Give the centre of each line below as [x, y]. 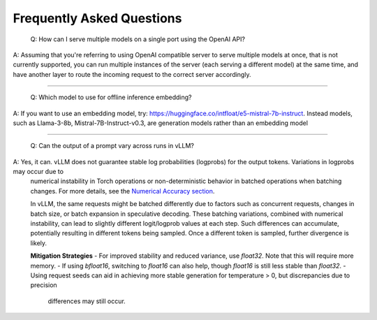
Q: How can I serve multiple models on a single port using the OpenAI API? [138, 39]
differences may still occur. [87, 301]
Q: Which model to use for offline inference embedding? [111, 97]
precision [44, 285]
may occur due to [38, 172]
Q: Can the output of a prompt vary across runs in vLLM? [112, 146]
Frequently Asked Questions [97, 18]
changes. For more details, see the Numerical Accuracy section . [123, 191]
